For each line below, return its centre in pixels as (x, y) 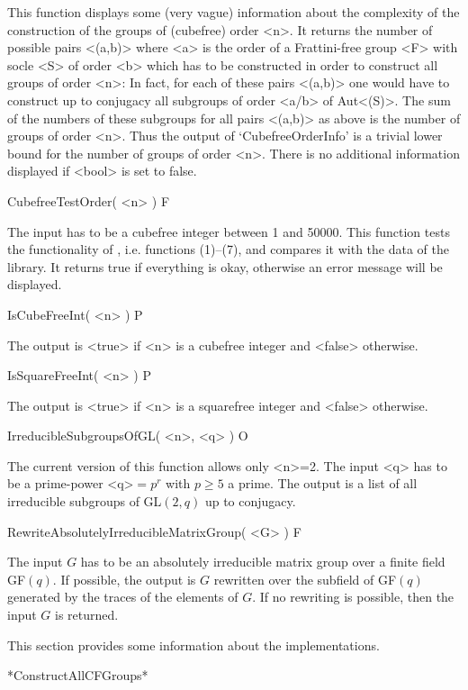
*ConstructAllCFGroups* (78, 675)
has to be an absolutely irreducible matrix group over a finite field (263, 562)
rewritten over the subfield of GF (305, 579)
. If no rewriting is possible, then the (353, 597)
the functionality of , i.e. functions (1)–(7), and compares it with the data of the (229, 249)
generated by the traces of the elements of (123, 597)
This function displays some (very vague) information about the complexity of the (234, 12)
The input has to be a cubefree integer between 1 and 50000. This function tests (229, 231)
